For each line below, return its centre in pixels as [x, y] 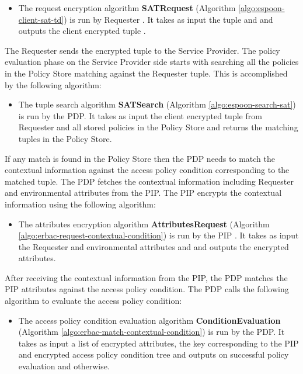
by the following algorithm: [53, 84]
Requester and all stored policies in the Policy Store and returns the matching [158, 127]
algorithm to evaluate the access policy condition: [93, 301]
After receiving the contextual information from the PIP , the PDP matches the [146, 277]
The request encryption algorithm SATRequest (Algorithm [127, 8]
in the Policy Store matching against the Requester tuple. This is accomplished [146, 73]
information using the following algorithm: [80, 204]
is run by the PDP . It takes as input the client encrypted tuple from [140, 115]
